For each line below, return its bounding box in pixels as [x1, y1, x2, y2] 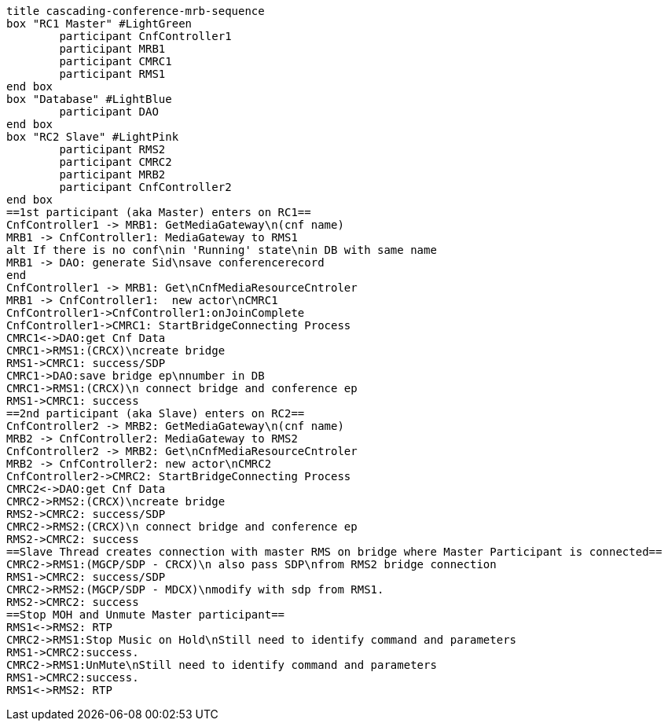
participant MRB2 [59, 168, 166, 181]
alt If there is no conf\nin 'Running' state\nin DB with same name [6, 244, 437, 256]
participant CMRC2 [59, 156, 172, 168]
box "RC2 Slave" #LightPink [6, 130, 179, 143]
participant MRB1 [59, 42, 166, 55]
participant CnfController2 [59, 181, 232, 193]
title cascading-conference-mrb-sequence [6, 5, 265, 17]
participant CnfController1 [59, 30, 232, 42]
